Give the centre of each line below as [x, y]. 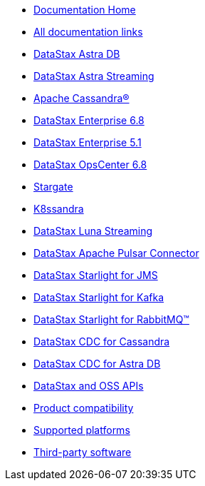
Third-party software [83, 452]
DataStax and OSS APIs [89, 386]
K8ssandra [59, 209]
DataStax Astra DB [77, 54]
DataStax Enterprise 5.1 [88, 142]
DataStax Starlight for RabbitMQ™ [111, 319]
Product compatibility [84, 408]
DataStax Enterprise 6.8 [89, 120]
